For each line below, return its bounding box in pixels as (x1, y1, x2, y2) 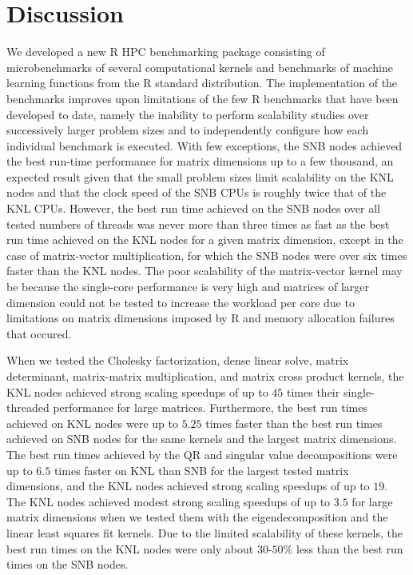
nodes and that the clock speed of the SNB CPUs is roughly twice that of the (6, 184, 387, 201)
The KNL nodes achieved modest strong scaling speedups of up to (6, 493, 331, 509)
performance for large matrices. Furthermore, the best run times (53, 399, 367, 416)
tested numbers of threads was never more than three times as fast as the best (6, 215, 390, 232)
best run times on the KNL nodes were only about (6, 540, 254, 557)
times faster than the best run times (205, 414, 383, 431)
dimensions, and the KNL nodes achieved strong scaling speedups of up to (6, 477, 370, 494)
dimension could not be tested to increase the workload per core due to (6, 293, 355, 310)
